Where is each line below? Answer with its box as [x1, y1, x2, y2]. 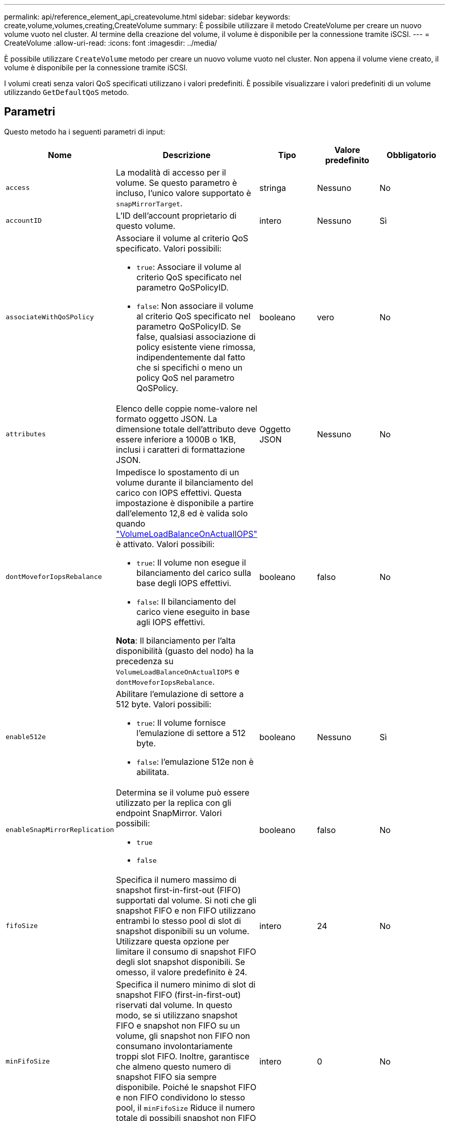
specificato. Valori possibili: [116, 243, 222, 254]
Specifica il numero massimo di [116, 874, 237, 885]
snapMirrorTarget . [116, 198, 183, 208]
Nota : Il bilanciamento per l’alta [116, 635, 236, 646]
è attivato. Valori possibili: [116, 538, 215, 549]
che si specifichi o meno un [136, 362, 242, 373]
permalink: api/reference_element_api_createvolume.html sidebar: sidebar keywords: [4, 12, 291, 21]
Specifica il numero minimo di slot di [116, 979, 256, 990]
